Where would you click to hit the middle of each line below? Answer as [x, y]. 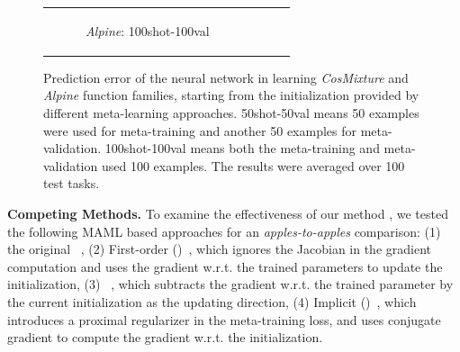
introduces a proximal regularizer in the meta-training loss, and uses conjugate [224, 319]
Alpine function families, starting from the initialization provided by [231, 95]
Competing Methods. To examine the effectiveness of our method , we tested [228, 213]
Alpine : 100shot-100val [148, 30]
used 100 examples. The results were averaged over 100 [253, 165]
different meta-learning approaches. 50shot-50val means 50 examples [231, 113]
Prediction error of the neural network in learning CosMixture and [226, 77]
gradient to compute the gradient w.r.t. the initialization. [165, 337]
